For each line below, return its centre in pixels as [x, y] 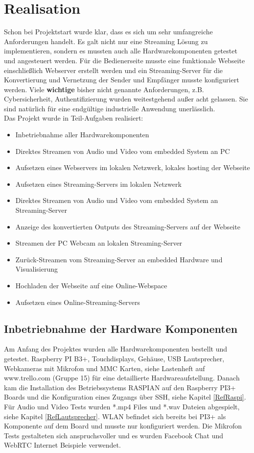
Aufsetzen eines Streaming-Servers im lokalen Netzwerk [98, 184]
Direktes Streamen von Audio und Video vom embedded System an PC [123, 151]
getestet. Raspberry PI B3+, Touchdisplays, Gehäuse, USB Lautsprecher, [114, 358]
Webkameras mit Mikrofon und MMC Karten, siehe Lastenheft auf [104, 368]
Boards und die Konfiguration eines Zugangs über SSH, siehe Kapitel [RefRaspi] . [125, 397]
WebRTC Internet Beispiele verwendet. [62, 445]
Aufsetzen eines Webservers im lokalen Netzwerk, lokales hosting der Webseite [133, 167]
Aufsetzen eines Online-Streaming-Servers [78, 302]
